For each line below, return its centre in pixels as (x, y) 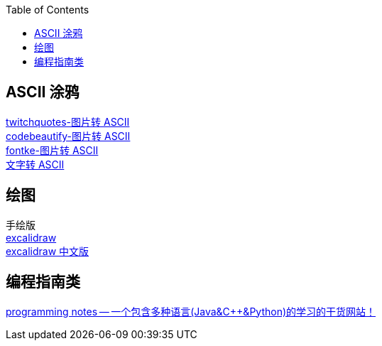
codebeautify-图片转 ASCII (68, 136)
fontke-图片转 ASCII (52, 150)
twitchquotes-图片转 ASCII (68, 121)
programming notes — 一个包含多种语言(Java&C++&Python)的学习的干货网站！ (191, 311)
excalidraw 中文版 (48, 251)
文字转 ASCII (35, 164)
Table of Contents (48, 10)
